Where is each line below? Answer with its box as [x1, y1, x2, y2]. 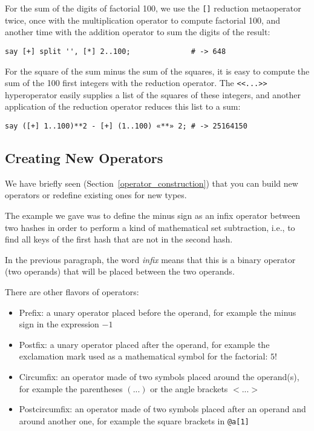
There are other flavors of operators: [5, 285, 139, 298]
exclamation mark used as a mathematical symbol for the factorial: [19, 350, 268, 363]
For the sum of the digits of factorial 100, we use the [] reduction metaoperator [5, 2, 301, 14]
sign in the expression [19, 318, 99, 330]
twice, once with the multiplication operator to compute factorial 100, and [5, 13, 281, 26]
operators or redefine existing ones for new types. [5, 189, 187, 201]
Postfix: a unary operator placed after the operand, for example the [19, 338, 270, 350]
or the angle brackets [150, 382, 228, 395]
